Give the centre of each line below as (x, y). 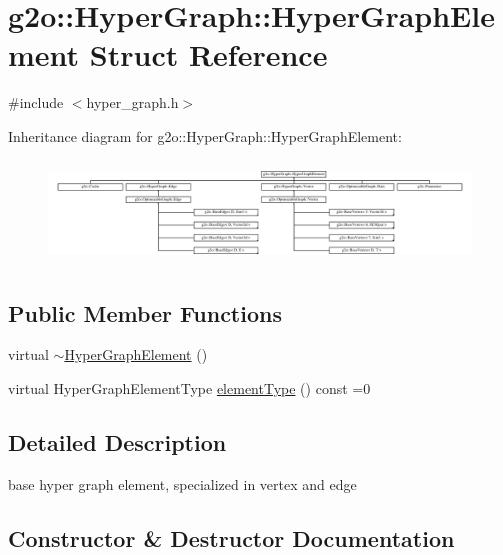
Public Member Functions (145, 312)
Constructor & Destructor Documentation (231, 537)
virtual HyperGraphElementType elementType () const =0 (189, 388)
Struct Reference (208, 54)
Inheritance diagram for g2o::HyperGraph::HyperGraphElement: (205, 135)
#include (36, 102)
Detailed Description (117, 442)
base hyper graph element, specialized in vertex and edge (182, 483)
